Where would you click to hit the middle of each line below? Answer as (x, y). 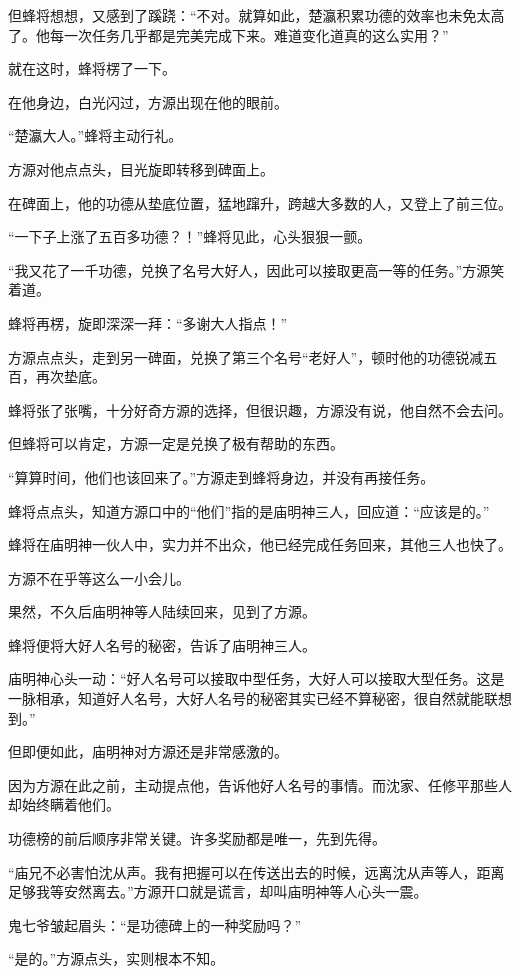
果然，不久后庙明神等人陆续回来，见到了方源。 (162, 611)
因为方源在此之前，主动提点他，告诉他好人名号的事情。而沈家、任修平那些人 (260, 784)
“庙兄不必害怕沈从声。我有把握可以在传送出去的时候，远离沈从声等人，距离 (256, 871)
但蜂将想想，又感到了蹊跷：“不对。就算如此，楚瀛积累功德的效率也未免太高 (256, 15)
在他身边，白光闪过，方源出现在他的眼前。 (148, 101)
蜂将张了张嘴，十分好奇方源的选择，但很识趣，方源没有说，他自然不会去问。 (260, 409)
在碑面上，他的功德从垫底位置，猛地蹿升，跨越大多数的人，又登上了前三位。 (260, 202)
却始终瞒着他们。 (64, 804)
